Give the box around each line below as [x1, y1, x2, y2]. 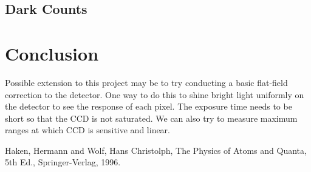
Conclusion [5, 41, 99, 65]
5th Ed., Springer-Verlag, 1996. [5, 156, 121, 168]
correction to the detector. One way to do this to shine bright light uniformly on [5, 88, 304, 101]
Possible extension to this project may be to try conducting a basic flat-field [5, 76, 288, 88]
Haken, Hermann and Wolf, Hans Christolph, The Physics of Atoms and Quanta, [5, 144, 307, 156]
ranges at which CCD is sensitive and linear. [5, 124, 171, 136]
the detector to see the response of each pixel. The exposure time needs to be [5, 100, 292, 113]
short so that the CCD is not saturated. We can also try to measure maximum [5, 111, 298, 124]
